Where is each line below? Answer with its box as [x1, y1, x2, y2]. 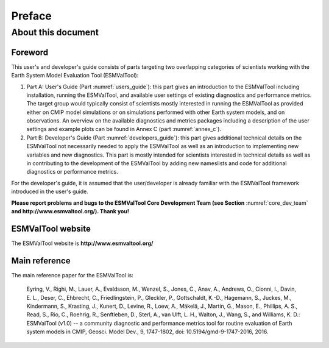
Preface [11, 9, 52, 23]
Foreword [11, 47, 49, 57]
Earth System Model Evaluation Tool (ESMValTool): [11, 72, 139, 79]
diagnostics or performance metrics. [26, 168, 118, 176]
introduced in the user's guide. [11, 188, 88, 195]
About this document [11, 27, 99, 38]
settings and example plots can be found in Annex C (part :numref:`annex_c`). [26, 126, 222, 133]
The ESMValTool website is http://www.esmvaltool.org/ [11, 240, 154, 247]
